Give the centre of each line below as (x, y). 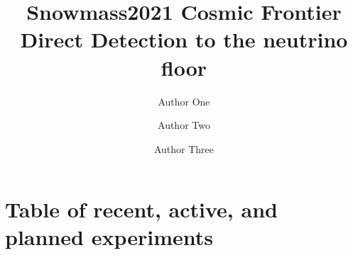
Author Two (184, 125)
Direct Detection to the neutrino (184, 39)
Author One (184, 101)
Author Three (184, 148)
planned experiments (109, 237)
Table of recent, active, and (141, 209)
